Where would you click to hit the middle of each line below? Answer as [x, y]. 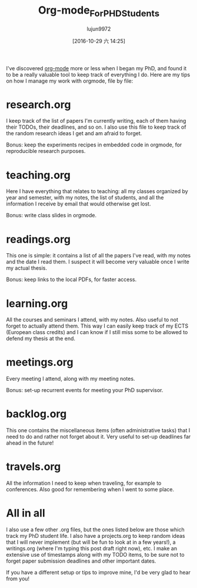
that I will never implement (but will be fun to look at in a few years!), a [91, 542]
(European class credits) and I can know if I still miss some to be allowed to [97, 332]
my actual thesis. [26, 268]
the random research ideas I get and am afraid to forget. [74, 133]
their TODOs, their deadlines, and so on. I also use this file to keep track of [96, 127]
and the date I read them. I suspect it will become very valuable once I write [98, 262]
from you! [18, 579]
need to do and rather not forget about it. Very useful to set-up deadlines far [98, 437]
